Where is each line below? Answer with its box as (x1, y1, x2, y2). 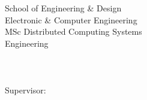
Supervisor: (5, 84, 46, 96)
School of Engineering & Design (5, 2, 122, 14)
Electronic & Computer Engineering (5, 13, 137, 26)
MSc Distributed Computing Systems (5, 25, 142, 38)
